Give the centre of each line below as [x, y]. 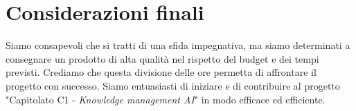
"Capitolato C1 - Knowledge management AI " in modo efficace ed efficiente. [166, 99]
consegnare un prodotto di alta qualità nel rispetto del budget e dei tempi [162, 58]
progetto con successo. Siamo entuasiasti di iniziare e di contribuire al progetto [173, 85]
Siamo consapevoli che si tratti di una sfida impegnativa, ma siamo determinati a [178, 45]
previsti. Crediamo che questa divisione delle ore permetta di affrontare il [161, 72]
